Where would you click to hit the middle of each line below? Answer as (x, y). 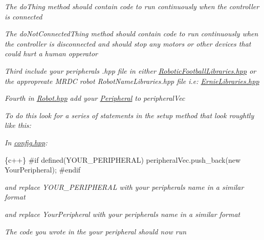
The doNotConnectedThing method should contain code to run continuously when (131, 34)
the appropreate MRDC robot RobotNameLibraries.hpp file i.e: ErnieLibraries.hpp (132, 81)
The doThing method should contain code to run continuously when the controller (132, 6)
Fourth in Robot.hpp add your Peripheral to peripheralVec (95, 98)
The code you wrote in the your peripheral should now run (96, 231)
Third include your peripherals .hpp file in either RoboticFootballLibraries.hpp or (130, 70)
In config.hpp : (26, 142)
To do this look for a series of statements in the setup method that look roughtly (129, 115)
